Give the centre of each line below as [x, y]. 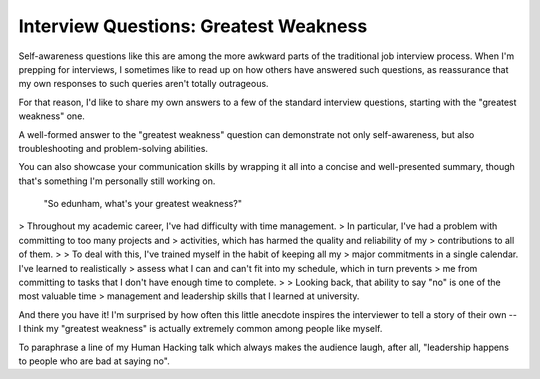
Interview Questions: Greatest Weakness [193, 26]
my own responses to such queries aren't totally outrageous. [143, 84]
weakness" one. [51, 116]
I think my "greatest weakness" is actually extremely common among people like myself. [200, 329]
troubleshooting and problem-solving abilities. [113, 148]
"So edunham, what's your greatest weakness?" [142, 204]
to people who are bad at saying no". [94, 361]
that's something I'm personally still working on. [117, 181]
